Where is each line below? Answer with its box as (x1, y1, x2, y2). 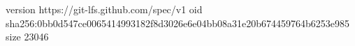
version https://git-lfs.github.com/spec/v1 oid (6, 2, 203, 16)
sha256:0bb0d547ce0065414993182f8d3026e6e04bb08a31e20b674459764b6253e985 (6, 15, 350, 30)
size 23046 (6, 29, 49, 44)
